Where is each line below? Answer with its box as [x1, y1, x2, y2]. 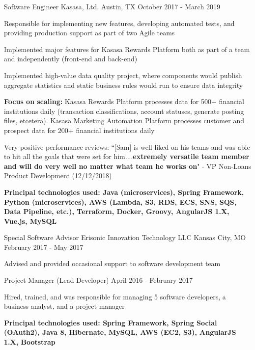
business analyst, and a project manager [4, 301, 125, 311]
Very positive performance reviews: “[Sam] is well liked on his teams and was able [4, 141, 250, 152]
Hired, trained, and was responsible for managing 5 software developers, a [4, 291, 226, 301]
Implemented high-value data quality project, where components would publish [4, 70, 242, 80]
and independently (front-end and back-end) [4, 54, 138, 64]
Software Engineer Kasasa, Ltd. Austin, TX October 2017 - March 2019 [4, 1, 220, 11]
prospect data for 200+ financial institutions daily [4, 125, 155, 135]
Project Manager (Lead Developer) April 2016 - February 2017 [4, 275, 193, 285]
